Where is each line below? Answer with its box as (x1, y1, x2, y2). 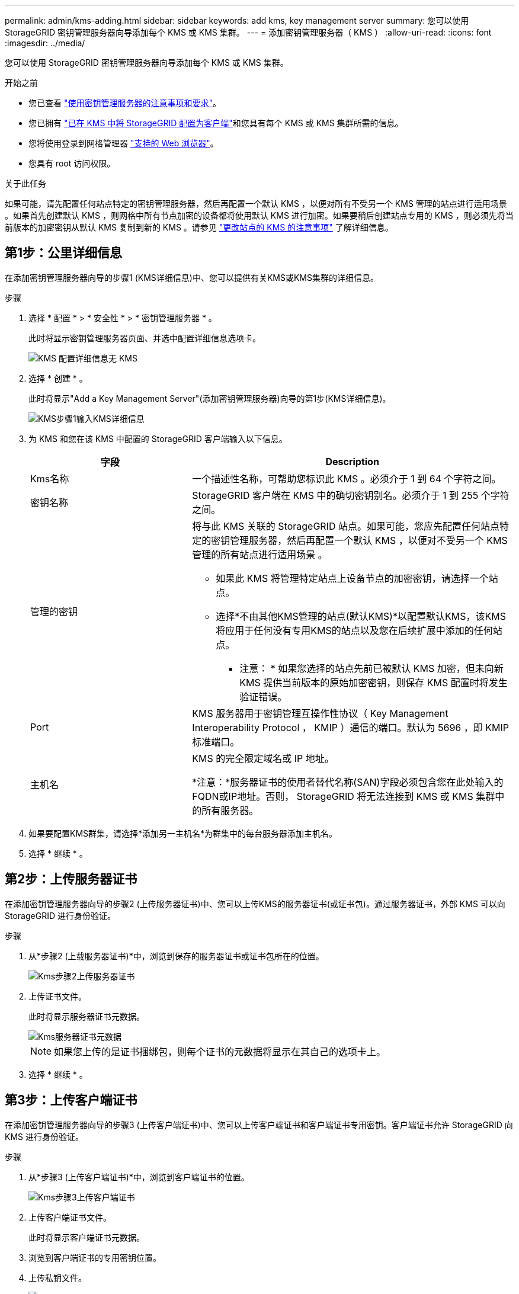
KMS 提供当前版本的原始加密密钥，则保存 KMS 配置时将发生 (239, 676, 508, 688)
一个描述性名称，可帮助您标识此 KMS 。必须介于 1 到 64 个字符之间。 (192, 472, 501, 485)
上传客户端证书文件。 (28, 1212, 111, 1222)
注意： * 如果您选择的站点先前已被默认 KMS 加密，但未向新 (239, 662, 504, 674)
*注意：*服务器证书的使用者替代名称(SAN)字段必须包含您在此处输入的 (192, 776, 504, 788)
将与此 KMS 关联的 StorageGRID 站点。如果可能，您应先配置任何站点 (192, 520, 499, 532)
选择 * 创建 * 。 (28, 373, 88, 383)
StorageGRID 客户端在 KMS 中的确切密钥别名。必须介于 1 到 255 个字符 (192, 489, 510, 501)
